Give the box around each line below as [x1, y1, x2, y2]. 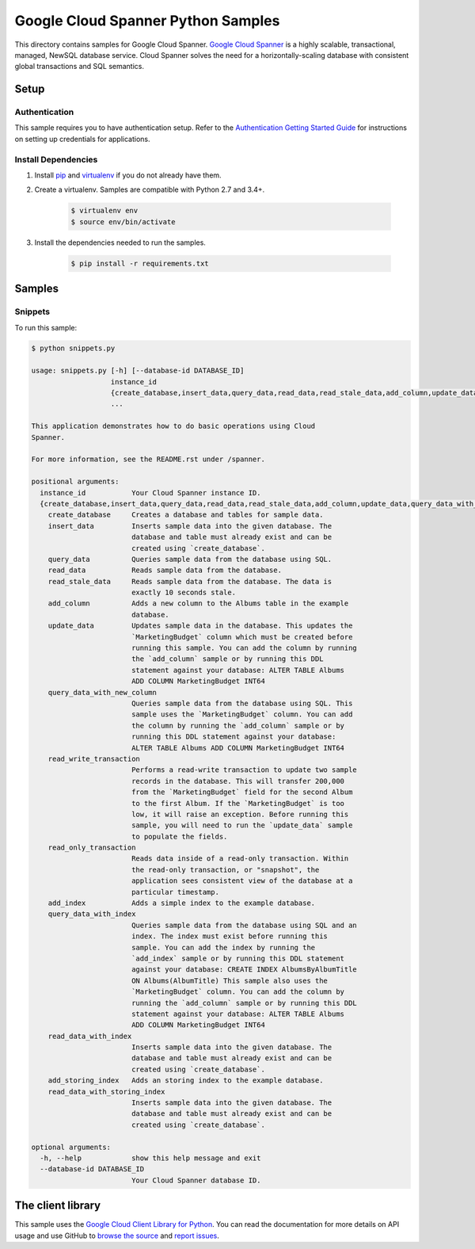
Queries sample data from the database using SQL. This [131, 698, 353, 708]
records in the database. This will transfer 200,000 [131, 777, 344, 785]
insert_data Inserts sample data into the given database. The [47, 521, 332, 530]
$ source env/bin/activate [70, 217, 176, 226]
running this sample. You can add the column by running [131, 644, 358, 653]
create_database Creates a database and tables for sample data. [47, 510, 324, 519]
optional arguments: [31, 1142, 111, 1152]
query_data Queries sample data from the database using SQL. [47, 555, 332, 563]
